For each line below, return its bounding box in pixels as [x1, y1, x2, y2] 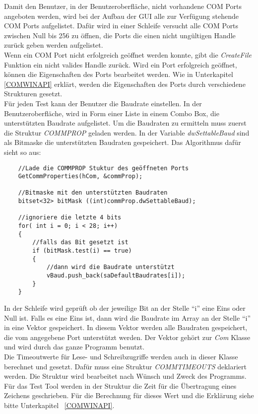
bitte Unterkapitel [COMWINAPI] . [4, 400, 115, 410]
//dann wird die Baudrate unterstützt [46, 264, 175, 271]
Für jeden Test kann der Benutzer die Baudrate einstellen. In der [4, 98, 202, 108]
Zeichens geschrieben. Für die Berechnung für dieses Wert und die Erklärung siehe [4, 390, 254, 401]
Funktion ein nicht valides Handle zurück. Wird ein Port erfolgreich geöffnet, [4, 59, 237, 69]
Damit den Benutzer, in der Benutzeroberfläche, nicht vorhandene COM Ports [4, 1, 242, 11]
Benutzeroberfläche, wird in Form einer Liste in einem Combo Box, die [4, 108, 219, 118]
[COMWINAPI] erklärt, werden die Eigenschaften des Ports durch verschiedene [4, 78, 246, 89]
